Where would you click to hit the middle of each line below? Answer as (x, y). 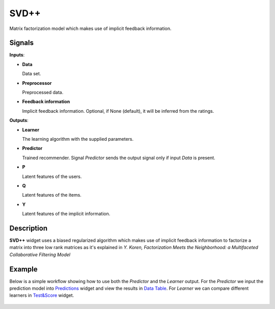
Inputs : (17, 55)
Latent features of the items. (52, 195)
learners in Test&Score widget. (42, 295)
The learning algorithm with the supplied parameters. (78, 139)
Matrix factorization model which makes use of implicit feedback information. (90, 28)
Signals (22, 43)
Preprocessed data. (43, 92)
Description (29, 228)
